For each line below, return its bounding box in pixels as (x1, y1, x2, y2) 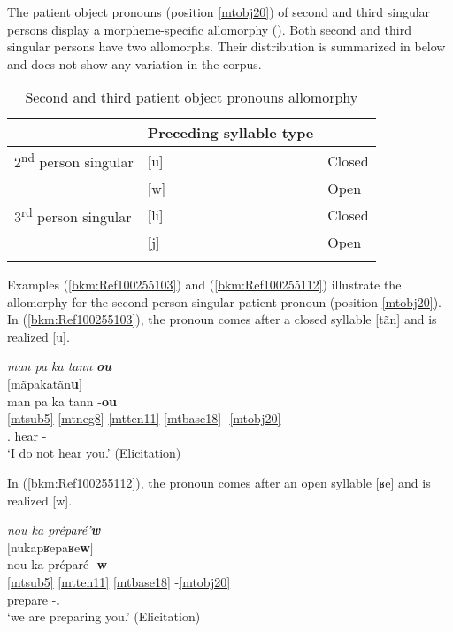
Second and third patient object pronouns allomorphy (25, 87, 358, 108)
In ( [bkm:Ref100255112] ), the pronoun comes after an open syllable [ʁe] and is (7, 473, 431, 491)
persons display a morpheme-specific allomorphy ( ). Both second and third (7, 19, 411, 38)
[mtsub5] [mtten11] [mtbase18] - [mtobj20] (7, 572, 231, 590)
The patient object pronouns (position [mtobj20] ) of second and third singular (7, 3, 431, 20)
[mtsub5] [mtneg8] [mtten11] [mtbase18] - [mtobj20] (7, 409, 281, 428)
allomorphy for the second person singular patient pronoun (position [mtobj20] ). (7, 292, 441, 311)
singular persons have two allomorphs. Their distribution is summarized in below (7, 37, 446, 56)
